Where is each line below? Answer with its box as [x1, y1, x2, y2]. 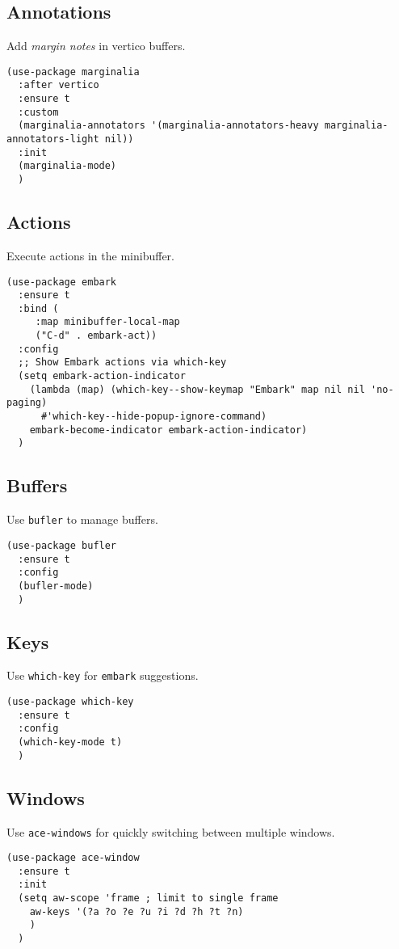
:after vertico [18, 79, 99, 91]
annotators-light [6, 133, 99, 146]
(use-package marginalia [6, 65, 140, 78]
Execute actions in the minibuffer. [6, 247, 174, 264]
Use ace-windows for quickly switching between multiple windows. [6, 823, 335, 840]
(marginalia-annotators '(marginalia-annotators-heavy [18, 120, 319, 132]
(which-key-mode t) [18, 736, 123, 748]
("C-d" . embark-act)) [35, 330, 157, 342]
